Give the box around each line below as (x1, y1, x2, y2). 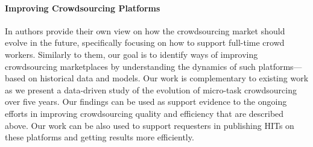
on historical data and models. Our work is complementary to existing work (28, 72, 309, 84)
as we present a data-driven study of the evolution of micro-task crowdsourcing (5, 83, 297, 96)
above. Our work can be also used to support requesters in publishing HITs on (5, 119, 294, 131)
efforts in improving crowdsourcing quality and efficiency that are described (5, 107, 284, 119)
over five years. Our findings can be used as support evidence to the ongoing (5, 95, 287, 108)
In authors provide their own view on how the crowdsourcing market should (5, 24, 285, 37)
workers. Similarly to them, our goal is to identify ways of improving (5, 48, 258, 60)
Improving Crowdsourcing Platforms (5, 1, 160, 14)
